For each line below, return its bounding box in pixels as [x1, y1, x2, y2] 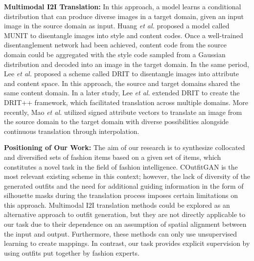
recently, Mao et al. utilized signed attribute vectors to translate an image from [4, 107, 242, 117]
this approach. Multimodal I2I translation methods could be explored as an [4, 199, 230, 210]
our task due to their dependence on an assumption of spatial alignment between [4, 219, 247, 229]
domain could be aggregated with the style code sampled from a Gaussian [4, 49, 226, 59]
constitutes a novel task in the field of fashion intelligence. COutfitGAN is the [4, 161, 238, 172]
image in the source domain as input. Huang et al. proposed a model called [4, 21, 230, 31]
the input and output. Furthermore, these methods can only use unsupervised [4, 228, 237, 239]
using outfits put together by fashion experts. [4, 247, 139, 258]
